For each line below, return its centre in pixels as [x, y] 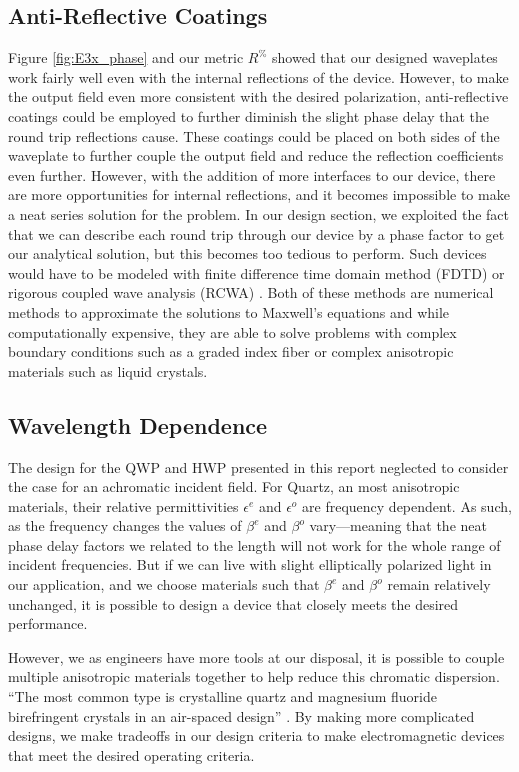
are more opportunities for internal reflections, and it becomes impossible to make [259, 194]
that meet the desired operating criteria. [131, 754]
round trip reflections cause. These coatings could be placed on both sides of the [254, 135]
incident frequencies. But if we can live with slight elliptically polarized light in [250, 564]
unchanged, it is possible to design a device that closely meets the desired [233, 603]
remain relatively [439, 584]
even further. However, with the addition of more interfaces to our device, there [252, 174]
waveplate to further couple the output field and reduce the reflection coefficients [256, 155]
